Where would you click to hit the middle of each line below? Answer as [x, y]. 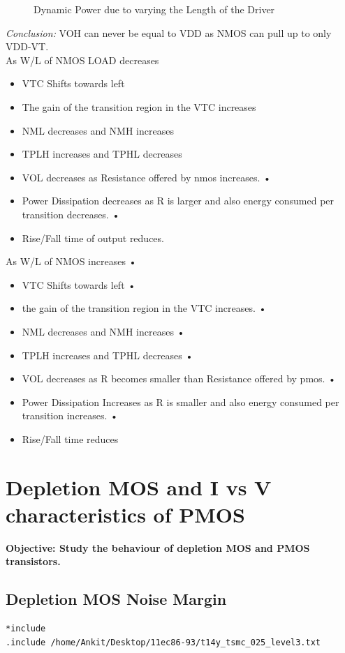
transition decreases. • [71, 214]
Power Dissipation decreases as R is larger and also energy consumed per [178, 201]
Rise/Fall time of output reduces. [93, 238]
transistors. [33, 561]
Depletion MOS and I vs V [139, 487]
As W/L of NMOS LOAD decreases [82, 60]
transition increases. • [70, 415]
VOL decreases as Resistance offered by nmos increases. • [146, 177]
